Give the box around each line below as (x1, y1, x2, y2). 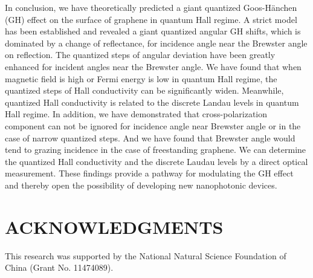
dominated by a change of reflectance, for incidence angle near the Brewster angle (5, 36, 308, 49)
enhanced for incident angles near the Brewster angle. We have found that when (5, 60, 302, 73)
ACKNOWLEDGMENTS (5, 214, 224, 239)
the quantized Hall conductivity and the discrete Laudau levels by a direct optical (5, 155, 308, 167)
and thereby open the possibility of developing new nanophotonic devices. (5, 178, 277, 191)
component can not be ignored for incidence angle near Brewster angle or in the (5, 119, 301, 132)
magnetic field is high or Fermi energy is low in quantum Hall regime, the (5, 72, 277, 85)
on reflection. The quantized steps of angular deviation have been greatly (5, 48, 276, 61)
